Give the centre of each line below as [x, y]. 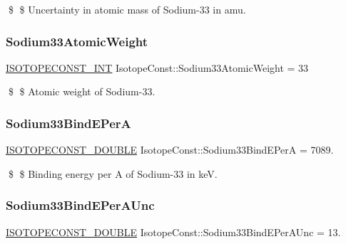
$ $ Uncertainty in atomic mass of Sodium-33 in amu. [127, 9]
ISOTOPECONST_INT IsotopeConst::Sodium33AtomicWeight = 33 [157, 67]
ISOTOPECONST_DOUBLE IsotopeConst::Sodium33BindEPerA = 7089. [170, 150]
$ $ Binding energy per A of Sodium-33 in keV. [113, 173]
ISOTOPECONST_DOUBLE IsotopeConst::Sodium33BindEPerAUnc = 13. [173, 232]
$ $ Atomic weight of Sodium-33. [82, 91]
